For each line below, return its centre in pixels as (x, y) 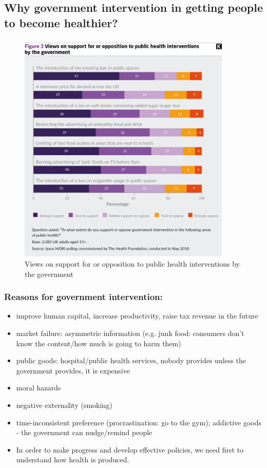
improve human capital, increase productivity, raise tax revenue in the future (137, 316)
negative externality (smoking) (64, 405)
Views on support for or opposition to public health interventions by (132, 264)
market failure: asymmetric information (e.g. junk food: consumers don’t (130, 333)
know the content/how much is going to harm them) (99, 343)
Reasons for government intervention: (83, 297)
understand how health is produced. (73, 460)
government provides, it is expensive (73, 370)
